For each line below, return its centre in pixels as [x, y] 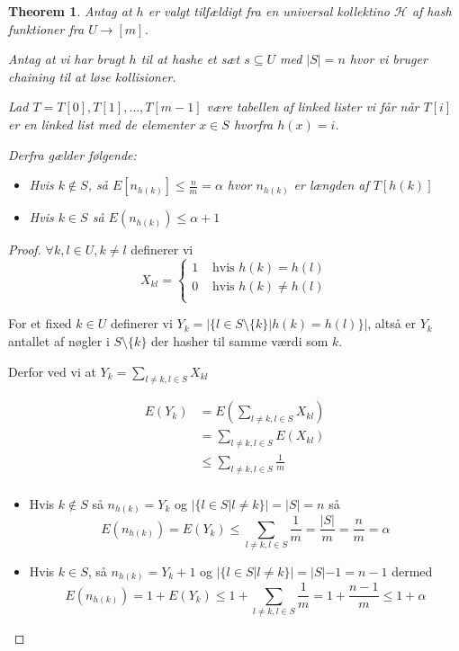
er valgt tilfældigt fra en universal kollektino [269, 11]
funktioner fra [46, 28]
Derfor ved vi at [52, 371]
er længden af [331, 185]
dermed [412, 571]
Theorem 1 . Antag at [70, 11]
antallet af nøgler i [59, 340]
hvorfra [253, 124]
